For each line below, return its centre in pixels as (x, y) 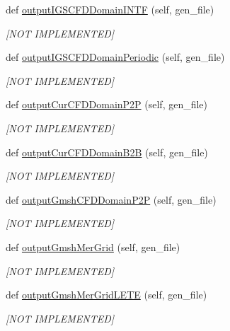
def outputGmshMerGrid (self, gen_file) (93, 246)
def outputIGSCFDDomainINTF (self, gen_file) (110, 9)
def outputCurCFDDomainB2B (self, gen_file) (107, 152)
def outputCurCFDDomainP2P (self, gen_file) (107, 104)
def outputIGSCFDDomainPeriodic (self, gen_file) (115, 57)
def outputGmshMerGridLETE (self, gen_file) (107, 295)
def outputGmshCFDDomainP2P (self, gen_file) (111, 199)
